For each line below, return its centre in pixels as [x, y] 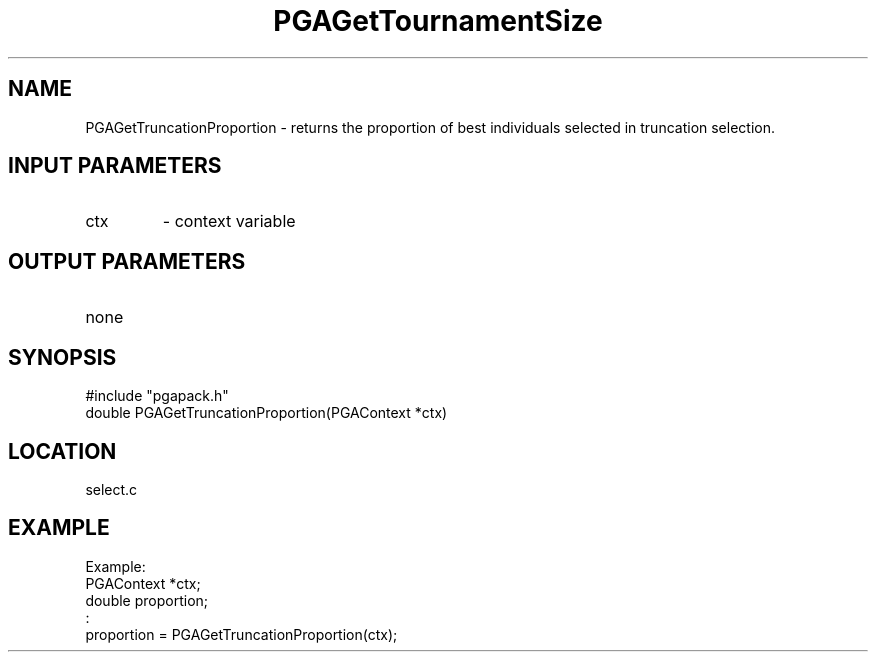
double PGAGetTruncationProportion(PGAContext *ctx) [266, 413]
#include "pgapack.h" [157, 396]
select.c [111, 489]
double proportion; [147, 600]
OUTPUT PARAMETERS [127, 261]
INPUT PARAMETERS [115, 166]
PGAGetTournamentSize [438, 21]
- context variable [229, 221]
